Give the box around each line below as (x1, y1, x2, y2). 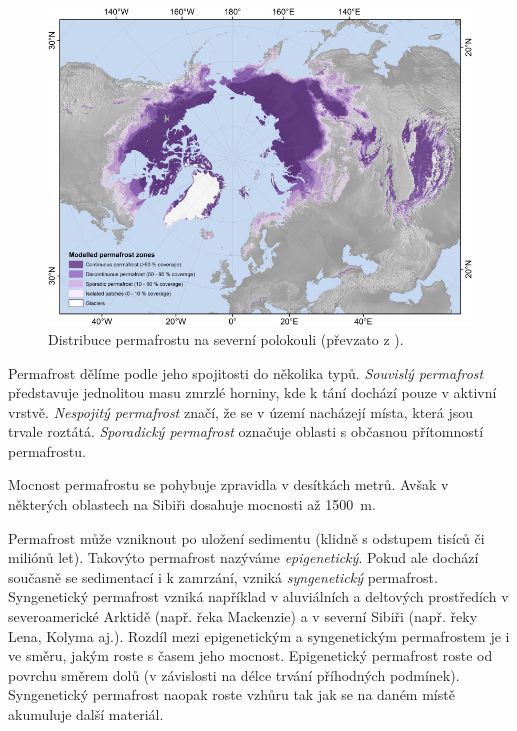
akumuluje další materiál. (8, 704, 164, 725)
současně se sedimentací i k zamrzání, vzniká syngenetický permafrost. (8, 566, 438, 587)
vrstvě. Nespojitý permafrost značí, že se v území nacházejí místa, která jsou (8, 401, 474, 422)
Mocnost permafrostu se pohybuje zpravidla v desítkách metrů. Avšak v (8, 474, 449, 495)
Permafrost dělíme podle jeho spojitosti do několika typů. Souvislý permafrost (8, 362, 484, 383)
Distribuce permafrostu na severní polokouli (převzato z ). (48, 328, 404, 349)
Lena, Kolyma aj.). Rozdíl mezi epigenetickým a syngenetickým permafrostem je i (8, 625, 510, 646)
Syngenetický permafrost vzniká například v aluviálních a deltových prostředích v (8, 586, 509, 607)
